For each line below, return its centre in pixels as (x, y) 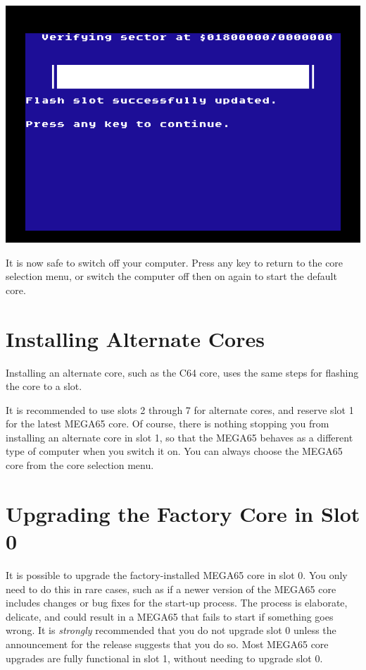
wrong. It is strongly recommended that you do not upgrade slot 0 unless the (171, 630)
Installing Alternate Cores (135, 338)
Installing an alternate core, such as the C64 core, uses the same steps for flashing (182, 372)
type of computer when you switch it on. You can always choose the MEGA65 (174, 451)
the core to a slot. (44, 386)
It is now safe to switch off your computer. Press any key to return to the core (175, 262)
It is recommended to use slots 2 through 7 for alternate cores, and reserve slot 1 (180, 409)
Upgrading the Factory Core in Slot (183, 513)
